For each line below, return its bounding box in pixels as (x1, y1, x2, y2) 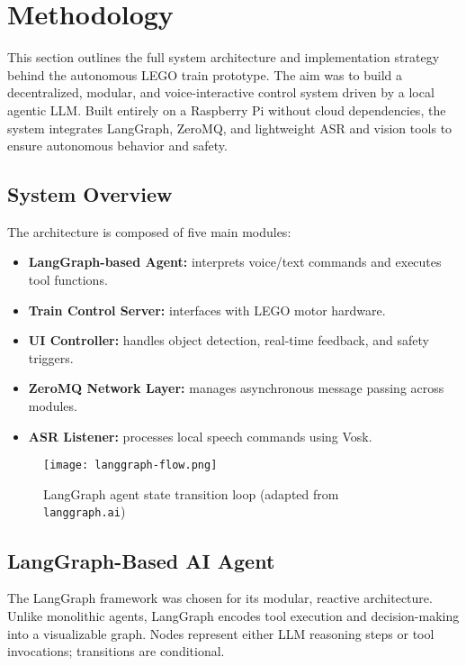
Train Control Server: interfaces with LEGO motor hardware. (28, 300, 386, 319)
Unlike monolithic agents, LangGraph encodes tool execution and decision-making (7, 606, 460, 625)
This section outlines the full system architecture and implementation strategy (7, 48, 440, 67)
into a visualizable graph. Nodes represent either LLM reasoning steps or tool (7, 624, 435, 643)
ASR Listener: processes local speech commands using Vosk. (28, 426, 372, 445)
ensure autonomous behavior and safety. (7, 136, 228, 155)
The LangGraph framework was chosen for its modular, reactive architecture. (7, 588, 433, 607)
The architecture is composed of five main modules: (7, 222, 291, 241)
